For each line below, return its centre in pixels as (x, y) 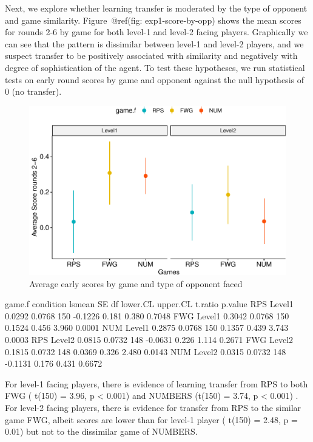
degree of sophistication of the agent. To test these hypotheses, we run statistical (155, 67)
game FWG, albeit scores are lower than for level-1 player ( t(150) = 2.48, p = (151, 419)
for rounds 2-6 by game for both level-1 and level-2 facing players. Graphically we (156, 32)
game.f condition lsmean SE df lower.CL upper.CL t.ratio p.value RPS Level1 (149, 304)
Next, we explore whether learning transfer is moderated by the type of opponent (156, 8)
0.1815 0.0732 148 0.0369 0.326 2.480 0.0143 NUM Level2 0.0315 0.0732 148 (146, 351)
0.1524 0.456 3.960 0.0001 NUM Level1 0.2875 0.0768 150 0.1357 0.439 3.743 (147, 328)
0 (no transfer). (33, 91)
